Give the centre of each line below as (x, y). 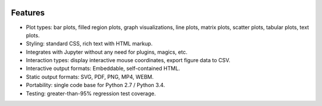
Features (28, 13)
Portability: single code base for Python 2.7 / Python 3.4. (95, 85)
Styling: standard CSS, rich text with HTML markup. (89, 44)
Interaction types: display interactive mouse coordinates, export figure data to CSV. (128, 60)
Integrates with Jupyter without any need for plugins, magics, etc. (107, 52)
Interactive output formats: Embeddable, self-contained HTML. (103, 69)
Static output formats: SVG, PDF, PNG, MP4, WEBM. (90, 76)
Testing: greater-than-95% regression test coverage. (91, 93)
